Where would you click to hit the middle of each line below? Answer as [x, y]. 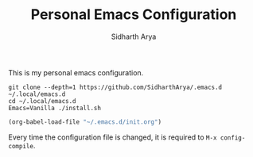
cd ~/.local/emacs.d [43, 101]
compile [21, 146]
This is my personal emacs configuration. [76, 72]
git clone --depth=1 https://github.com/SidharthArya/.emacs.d [115, 87]
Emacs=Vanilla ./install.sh [55, 108]
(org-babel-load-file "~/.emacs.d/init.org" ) [85, 122]
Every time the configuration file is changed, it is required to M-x [113, 137]
